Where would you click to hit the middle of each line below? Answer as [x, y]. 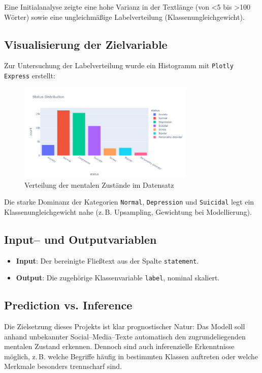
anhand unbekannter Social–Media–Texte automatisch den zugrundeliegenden [125, 336]
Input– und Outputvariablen [80, 239]
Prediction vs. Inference [68, 305]
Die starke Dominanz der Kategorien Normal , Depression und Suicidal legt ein [129, 202]
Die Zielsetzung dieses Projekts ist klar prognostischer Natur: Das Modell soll [125, 326]
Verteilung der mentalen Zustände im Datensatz [99, 184]
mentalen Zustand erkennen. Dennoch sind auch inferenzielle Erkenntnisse [119, 346]
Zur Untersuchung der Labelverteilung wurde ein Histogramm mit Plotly [119, 65]
